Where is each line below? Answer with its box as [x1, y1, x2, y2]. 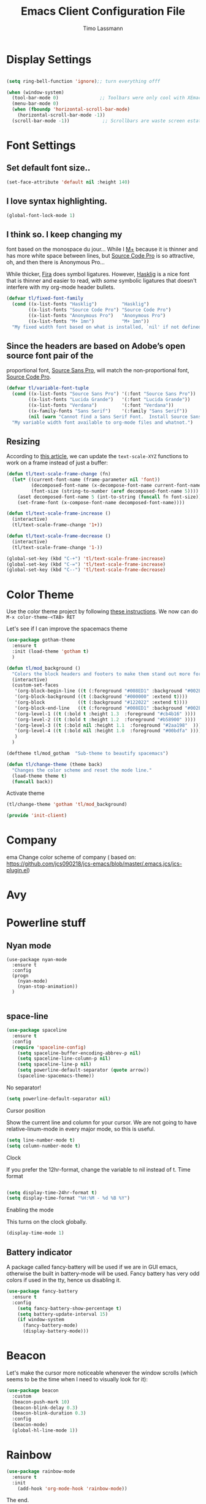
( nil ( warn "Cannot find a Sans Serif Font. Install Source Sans [28, 413, 202, 420]
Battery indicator [6, 1247, 72, 1257]
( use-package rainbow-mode [6, 1468, 75, 1475]
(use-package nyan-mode [6, 957, 67, 963]
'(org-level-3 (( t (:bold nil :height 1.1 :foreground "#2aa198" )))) [14, 722, 204, 728]
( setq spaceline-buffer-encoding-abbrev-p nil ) [17, 1050, 141, 1056]
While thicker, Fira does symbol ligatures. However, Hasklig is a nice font [6, 270, 190, 278]
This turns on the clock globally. [6, 1218, 88, 1226]
